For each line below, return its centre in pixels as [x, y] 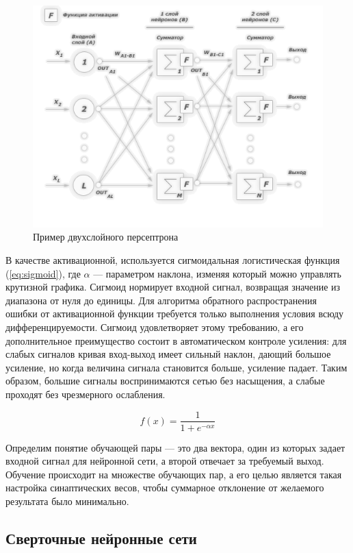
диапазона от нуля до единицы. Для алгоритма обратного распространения [161, 300]
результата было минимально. [67, 501]
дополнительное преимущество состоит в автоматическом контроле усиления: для [176, 340]
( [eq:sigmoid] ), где [43, 273]
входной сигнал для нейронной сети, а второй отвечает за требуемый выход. [165, 461]
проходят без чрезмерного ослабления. [86, 394]
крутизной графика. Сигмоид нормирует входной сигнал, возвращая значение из [173, 287]
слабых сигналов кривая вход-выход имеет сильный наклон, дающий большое [168, 354]
